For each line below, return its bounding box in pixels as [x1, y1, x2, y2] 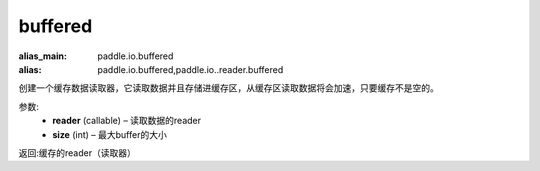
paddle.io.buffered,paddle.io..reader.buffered [97, 63, 284, 75]
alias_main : [18, 50, 67, 62]
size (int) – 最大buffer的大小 [52, 128, 167, 140]
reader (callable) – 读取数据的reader [52, 115, 202, 127]
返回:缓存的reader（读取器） [18, 146, 137, 159]
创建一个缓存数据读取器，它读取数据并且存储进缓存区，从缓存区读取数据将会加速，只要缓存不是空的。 [18, 82, 439, 94]
